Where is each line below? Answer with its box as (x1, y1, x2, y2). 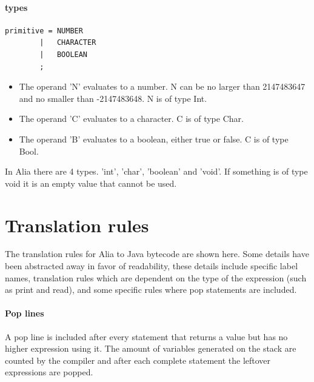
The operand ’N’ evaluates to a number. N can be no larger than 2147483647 (19, 80, 306, 93)
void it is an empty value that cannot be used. (5, 176, 177, 189)
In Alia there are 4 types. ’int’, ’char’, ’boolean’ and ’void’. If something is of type (5, 165, 308, 178)
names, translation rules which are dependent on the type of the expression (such (5, 271, 307, 284)
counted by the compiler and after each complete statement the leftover (5, 354, 271, 366)
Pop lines (5, 307, 44, 320)
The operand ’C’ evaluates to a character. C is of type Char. (19, 112, 244, 125)
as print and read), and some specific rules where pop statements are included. (5, 283, 297, 296)
